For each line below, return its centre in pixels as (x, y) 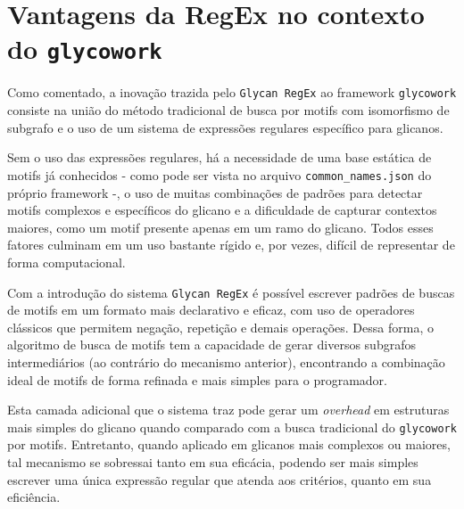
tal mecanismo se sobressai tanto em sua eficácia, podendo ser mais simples (213, 461)
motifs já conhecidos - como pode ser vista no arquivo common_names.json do (220, 174)
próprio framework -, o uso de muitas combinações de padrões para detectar (215, 192)
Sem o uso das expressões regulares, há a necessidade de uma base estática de (220, 157)
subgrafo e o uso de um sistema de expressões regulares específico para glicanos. (225, 127)
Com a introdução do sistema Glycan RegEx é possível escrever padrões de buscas (231, 292)
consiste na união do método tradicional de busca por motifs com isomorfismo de (228, 110)
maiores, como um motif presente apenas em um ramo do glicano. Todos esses (220, 227)
